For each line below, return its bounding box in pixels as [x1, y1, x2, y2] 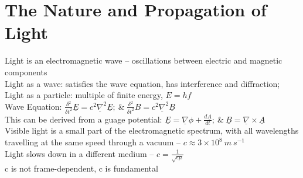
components [5, 65, 47, 78]
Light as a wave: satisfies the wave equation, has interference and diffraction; [5, 77, 280, 89]
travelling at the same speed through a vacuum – [5, 136, 181, 148]
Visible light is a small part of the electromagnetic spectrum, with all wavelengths [5, 124, 299, 137]
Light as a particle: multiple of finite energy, [5, 89, 163, 101]
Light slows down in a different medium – [5, 147, 154, 159]
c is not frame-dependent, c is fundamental [5, 162, 158, 174]
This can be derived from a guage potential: [5, 113, 162, 125]
